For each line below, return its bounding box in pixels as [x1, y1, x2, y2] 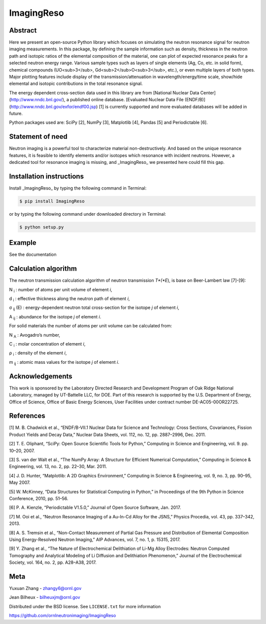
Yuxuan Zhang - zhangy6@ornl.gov [9, 585, 82, 591]
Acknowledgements [9, 372, 72, 380]
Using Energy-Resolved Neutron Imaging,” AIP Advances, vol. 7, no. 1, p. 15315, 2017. [9, 536, 181, 543]
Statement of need [9, 132, 67, 141]
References [9, 412, 45, 420]
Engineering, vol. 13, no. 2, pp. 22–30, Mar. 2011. [9, 464, 107, 469]
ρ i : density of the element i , [9, 350, 67, 357]
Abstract [9, 26, 37, 35]
